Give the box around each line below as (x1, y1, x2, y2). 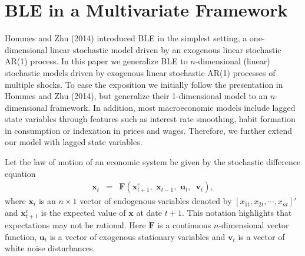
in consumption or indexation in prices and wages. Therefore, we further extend (5, 124, 293, 136)
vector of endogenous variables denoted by (79, 195, 232, 207)
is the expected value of (41, 206, 126, 218)
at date (136, 206, 163, 218)
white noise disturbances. (5, 242, 95, 254)
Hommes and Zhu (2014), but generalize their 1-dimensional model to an (5, 90, 268, 102)
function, (5, 230, 37, 242)
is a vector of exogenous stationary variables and (49, 230, 226, 242)
